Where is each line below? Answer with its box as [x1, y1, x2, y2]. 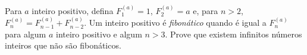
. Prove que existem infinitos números [165, 27, 302, 40]
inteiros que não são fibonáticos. [5, 39, 121, 51]
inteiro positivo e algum [56, 27, 142, 40]
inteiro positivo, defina [32, 4, 114, 16]
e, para [193, 4, 218, 16]
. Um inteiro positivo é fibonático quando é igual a [84, 16, 267, 29]
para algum [5, 27, 46, 40]
